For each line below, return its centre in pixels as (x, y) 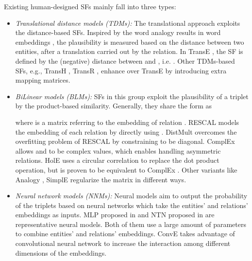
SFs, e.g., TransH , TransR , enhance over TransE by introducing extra (121, 70)
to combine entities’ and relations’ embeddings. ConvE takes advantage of (125, 234)
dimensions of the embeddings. (61, 252)
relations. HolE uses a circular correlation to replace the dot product (117, 160)
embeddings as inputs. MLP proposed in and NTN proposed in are (115, 215)
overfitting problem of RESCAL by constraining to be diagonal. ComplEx (125, 141)
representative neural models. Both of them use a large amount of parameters (131, 224)
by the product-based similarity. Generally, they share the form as (114, 106)
